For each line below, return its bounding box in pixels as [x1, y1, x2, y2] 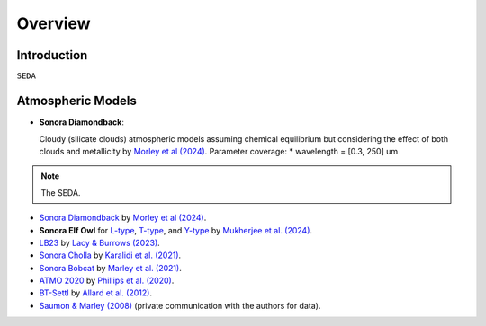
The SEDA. [40, 187, 81, 198]
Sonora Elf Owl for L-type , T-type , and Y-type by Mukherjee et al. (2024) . [39, 225, 313, 235]
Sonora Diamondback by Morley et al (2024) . [39, 212, 207, 224]
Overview [16, 13, 91, 33]
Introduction [16, 48, 88, 63]
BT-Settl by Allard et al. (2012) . [39, 287, 153, 298]
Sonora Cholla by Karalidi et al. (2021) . [39, 250, 182, 260]
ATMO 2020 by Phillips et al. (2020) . [39, 275, 175, 286]
